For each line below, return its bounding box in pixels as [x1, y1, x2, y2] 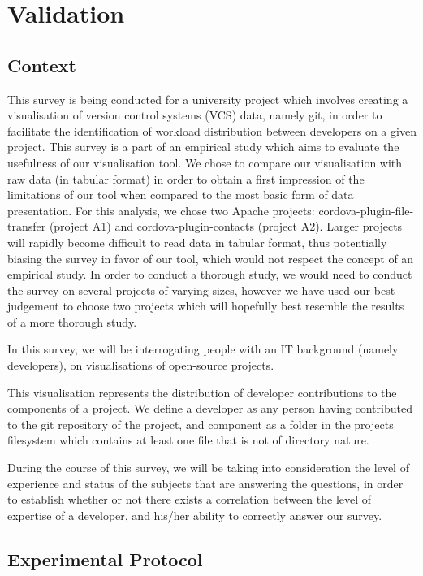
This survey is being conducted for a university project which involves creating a [7, 90, 408, 107]
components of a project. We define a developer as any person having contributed [7, 400, 412, 417]
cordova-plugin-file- [318, 201, 414, 219]
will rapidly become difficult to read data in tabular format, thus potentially [7, 233, 387, 250]
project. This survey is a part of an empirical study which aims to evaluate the [7, 138, 399, 155]
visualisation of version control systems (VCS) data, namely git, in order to [7, 106, 382, 123]
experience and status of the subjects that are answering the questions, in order [7, 474, 404, 492]
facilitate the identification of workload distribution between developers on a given [7, 122, 417, 139]
